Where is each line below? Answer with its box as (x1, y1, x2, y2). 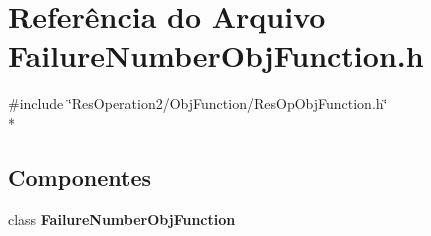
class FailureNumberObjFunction (8, 208, 236, 229)
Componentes (8, 161, 152, 192)
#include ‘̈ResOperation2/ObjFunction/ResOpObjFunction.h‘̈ (8, 93, 388, 114)
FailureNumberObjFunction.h (8, 35, 424, 76)
